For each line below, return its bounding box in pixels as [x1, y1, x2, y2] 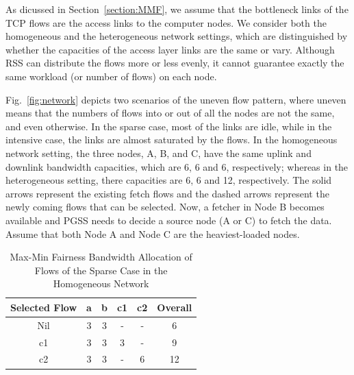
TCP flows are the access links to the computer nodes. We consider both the [5, 15, 327, 29]
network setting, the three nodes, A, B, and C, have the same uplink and [5, 145, 312, 160]
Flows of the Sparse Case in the [34, 263, 168, 277]
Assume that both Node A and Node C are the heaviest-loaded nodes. [5, 226, 300, 241]
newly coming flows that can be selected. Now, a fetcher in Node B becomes [5, 199, 325, 214]
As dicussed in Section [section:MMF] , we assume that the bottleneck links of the [5, 2, 349, 16]
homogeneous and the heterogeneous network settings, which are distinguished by [5, 29, 348, 43]
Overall [157, 300, 192, 314]
